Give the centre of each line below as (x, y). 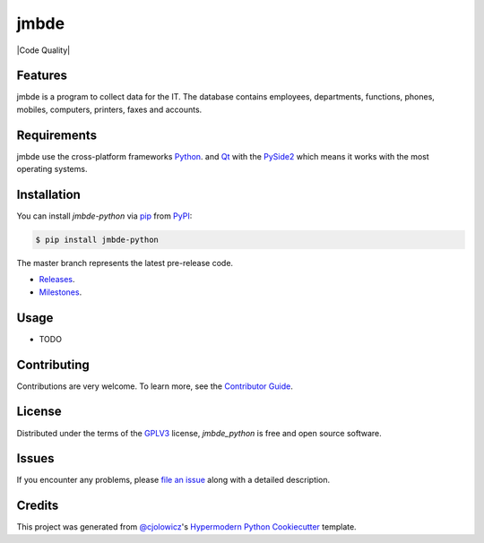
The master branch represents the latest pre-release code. (125, 263)
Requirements (57, 135)
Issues (35, 458)
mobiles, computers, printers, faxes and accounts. (109, 109)
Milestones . (60, 292)
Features (42, 76)
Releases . (57, 280)
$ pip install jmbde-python (97, 240)
